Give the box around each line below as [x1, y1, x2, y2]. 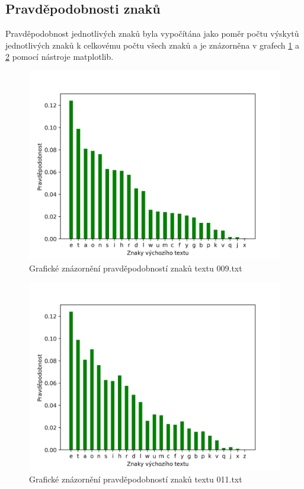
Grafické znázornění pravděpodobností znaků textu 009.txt [29, 261, 242, 274]
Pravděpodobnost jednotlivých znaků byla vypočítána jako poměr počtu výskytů [5, 27, 299, 40]
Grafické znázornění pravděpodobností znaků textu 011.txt [29, 472, 242, 485]
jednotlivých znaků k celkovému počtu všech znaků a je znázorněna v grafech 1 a [5, 39, 299, 51]
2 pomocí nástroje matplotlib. [5, 50, 114, 63]
